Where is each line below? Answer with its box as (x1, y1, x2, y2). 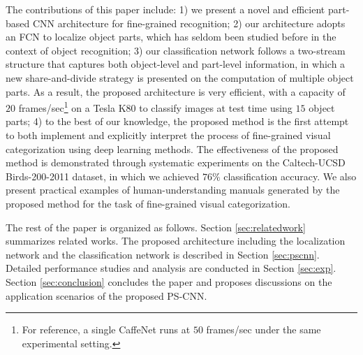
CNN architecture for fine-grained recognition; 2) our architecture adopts (32, 15, 346, 30)
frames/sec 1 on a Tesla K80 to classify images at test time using (18, 99, 292, 115)
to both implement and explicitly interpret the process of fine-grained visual (6, 128, 331, 142)
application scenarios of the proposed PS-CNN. (6, 288, 207, 303)
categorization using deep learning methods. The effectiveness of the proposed (6, 141, 339, 156)
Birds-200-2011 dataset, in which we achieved (6, 168, 200, 183)
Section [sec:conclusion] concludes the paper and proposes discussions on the (6, 274, 332, 289)
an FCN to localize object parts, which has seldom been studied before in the (6, 29, 336, 44)
